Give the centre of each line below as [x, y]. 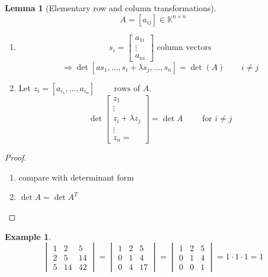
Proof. [16, 157]
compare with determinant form [76, 177]
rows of [127, 89]
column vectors [184, 48]
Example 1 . [28, 236]
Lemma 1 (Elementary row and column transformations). [110, 8]
